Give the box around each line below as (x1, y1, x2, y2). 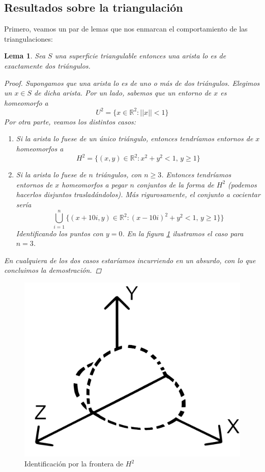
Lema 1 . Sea (4, 50, 46, 61)
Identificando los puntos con (16, 228, 103, 238)
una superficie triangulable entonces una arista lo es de (54, 50, 226, 61)
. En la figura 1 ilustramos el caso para (122, 228, 244, 238)
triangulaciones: (4, 33, 53, 44)
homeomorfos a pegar (62, 179, 128, 190)
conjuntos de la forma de (136, 179, 214, 190)
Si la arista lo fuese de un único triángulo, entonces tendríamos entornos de (16, 133, 253, 144)
